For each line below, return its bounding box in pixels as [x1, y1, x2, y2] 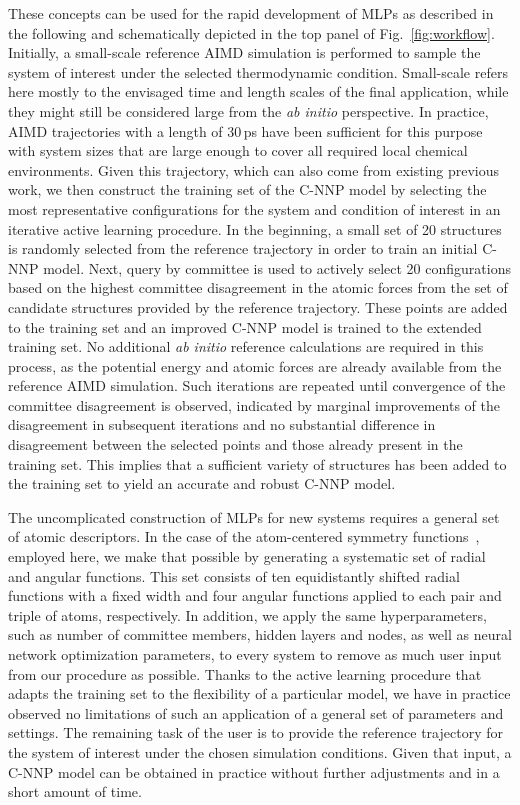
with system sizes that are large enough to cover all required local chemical [8, 140, 468, 161]
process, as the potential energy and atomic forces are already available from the [8, 355, 502, 376]
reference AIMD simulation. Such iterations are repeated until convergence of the [8, 375, 506, 396]
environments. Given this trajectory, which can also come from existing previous [8, 159, 500, 180]
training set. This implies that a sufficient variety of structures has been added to [8, 453, 507, 474]
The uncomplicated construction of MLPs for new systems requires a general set [8, 506, 500, 527]
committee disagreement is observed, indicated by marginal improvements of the [8, 394, 500, 415]
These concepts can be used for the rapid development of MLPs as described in [8, 3, 494, 23]
